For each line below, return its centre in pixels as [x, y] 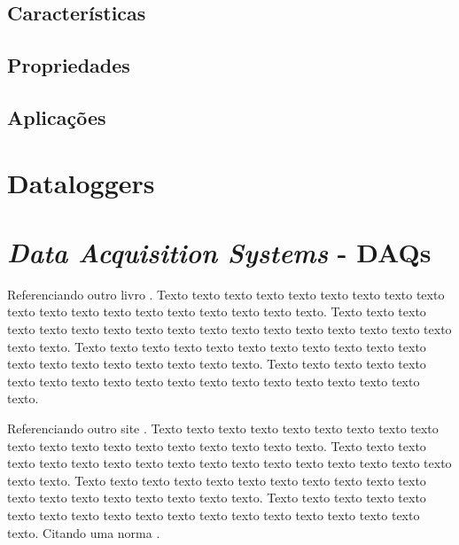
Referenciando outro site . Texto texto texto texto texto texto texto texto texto [223, 428]
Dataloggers [81, 182]
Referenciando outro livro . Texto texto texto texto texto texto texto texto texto [226, 294]
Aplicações [57, 117]
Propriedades [69, 65]
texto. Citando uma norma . [84, 532]
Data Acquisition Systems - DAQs [219, 252]
